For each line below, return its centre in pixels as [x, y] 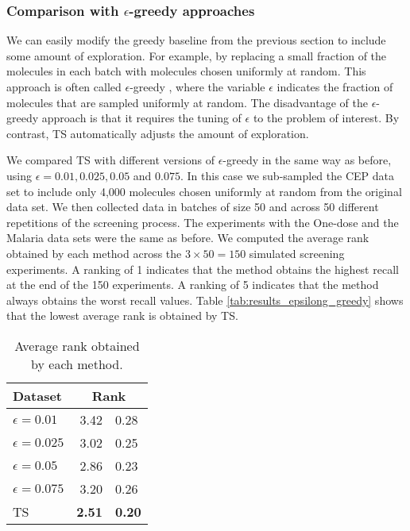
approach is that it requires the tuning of [141, 118]
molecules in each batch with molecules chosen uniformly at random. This [186, 71]
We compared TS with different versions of [110, 160]
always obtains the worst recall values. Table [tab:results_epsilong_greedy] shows [205, 300]
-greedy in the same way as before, [307, 160]
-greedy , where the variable [197, 87]
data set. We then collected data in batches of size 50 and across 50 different [193, 207]
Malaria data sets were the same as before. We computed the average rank [188, 238]
